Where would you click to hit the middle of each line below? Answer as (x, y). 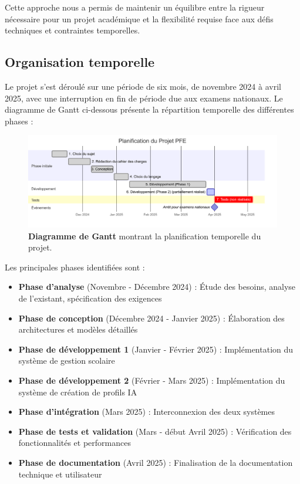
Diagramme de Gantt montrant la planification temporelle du (145, 236)
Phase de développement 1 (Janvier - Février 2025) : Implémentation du (156, 349)
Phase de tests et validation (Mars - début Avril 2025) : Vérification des (155, 431)
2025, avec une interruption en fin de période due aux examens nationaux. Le (144, 98)
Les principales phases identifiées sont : (75, 267)
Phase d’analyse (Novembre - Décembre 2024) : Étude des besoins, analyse (157, 287)
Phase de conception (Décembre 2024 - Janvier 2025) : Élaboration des (151, 318)
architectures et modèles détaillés (78, 329)
